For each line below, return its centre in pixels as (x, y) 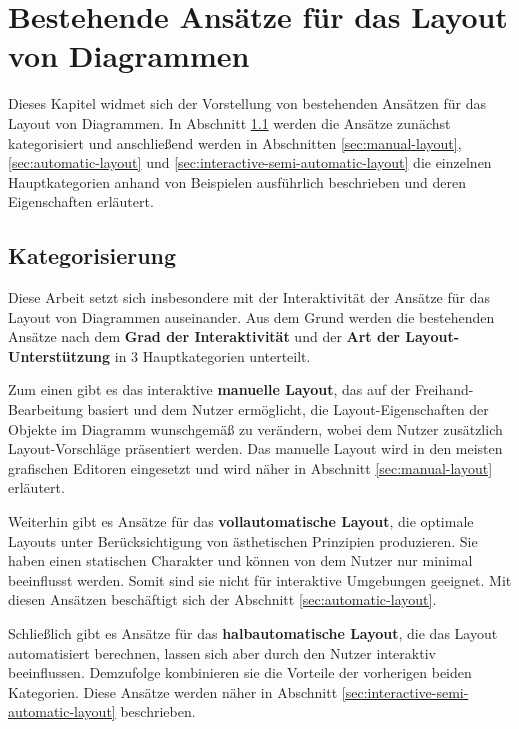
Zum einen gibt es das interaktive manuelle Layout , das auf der (209, 389)
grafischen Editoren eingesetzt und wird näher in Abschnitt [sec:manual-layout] (250, 467)
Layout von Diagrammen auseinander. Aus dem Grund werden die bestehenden (251, 316)
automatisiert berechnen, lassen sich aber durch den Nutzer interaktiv (222, 652)
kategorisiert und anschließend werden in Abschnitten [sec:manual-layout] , (235, 142)
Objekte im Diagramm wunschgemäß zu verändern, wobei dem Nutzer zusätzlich (255, 428)
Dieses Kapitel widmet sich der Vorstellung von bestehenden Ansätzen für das (247, 103)
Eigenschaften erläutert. (81, 201)
